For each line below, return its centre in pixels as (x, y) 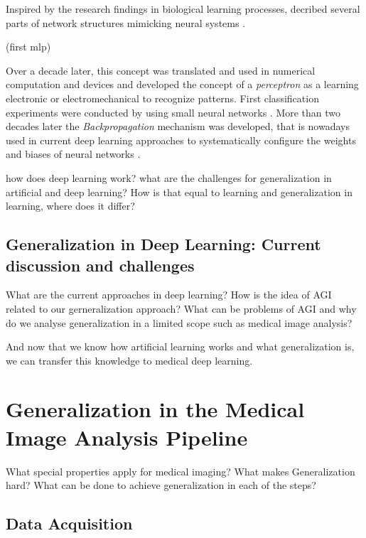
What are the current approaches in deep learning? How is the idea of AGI (169, 295)
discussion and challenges (100, 265)
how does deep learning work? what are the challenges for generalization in (169, 177)
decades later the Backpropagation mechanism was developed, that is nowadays (178, 126)
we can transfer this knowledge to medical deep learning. (129, 360)
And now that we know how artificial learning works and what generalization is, (180, 346)
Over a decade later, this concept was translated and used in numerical (161, 70)
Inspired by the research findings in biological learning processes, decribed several (183, 9)
